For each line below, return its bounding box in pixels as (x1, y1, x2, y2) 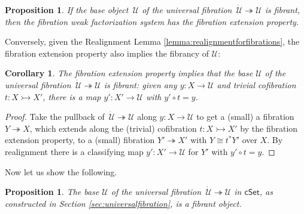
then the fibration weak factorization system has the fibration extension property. (5, 15, 299, 27)
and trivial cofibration (217, 78, 296, 91)
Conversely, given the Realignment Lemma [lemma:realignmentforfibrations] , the (5, 35, 300, 48)
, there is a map (42, 90, 101, 103)
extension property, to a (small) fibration (5, 134, 155, 146)
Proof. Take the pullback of (5, 110, 105, 123)
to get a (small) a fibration (196, 110, 294, 123)
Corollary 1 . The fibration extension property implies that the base (5, 67, 253, 79)
